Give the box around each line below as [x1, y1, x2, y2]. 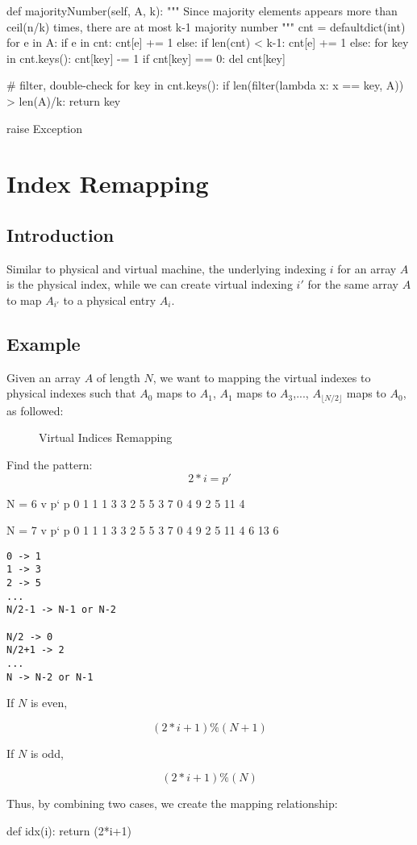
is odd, [30, 744, 64, 761]
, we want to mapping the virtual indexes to [152, 368, 371, 385]
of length [96, 368, 140, 385]
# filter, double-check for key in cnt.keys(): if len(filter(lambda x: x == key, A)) [6, 77, 404, 94]
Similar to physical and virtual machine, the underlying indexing [6, 260, 327, 277]
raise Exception [6, 119, 83, 136]
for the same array [307, 276, 399, 293]
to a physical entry [63, 291, 156, 308]
